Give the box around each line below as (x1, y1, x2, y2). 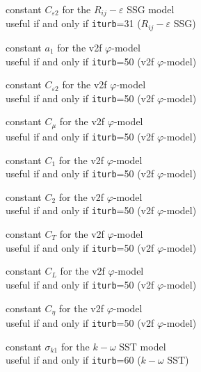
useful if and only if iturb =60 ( (6, 353, 141, 367)
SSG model (127, 2, 175, 16)
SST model (119, 339, 166, 353)
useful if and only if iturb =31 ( (6, 16, 141, 31)
